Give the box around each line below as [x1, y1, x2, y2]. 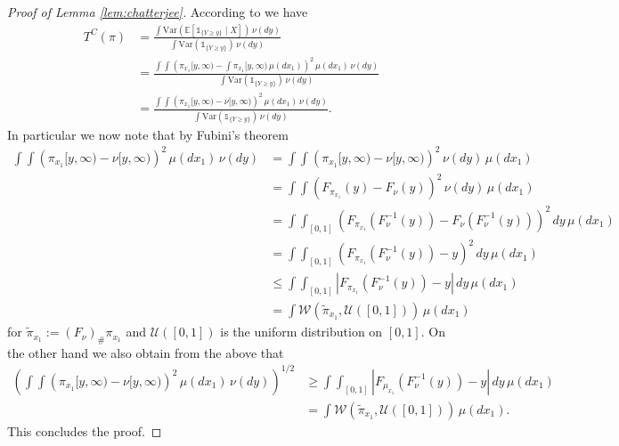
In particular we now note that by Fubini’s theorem [7, 125, 289, 143]
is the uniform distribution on [220, 322, 383, 341]
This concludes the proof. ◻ [7, 422, 162, 440]
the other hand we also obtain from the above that [7, 343, 284, 361]
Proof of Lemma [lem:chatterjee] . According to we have [7, 3, 308, 20]
